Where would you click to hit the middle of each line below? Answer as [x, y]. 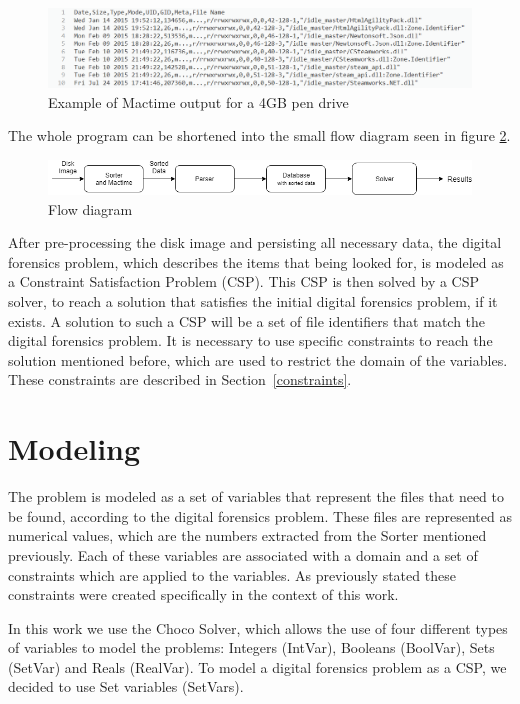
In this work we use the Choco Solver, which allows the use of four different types [258, 627]
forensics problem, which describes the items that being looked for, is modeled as [256, 261]
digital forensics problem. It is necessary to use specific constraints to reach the [250, 340]
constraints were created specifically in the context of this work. [203, 594]
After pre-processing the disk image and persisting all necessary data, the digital [255, 242]
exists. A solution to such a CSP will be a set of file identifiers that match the [247, 320]
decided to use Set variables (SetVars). [126, 686]
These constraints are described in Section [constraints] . [180, 379]
